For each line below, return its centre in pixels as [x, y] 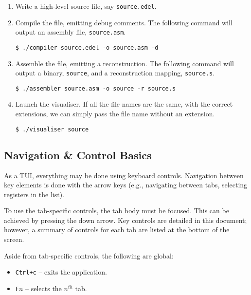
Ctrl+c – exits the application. [61, 272]
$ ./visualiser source [52, 129]
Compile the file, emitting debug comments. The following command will [124, 22]
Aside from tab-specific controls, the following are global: [89, 255]
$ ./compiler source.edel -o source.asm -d [87, 47]
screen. [14, 239]
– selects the [44, 288]
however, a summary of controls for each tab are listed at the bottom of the [117, 230]
